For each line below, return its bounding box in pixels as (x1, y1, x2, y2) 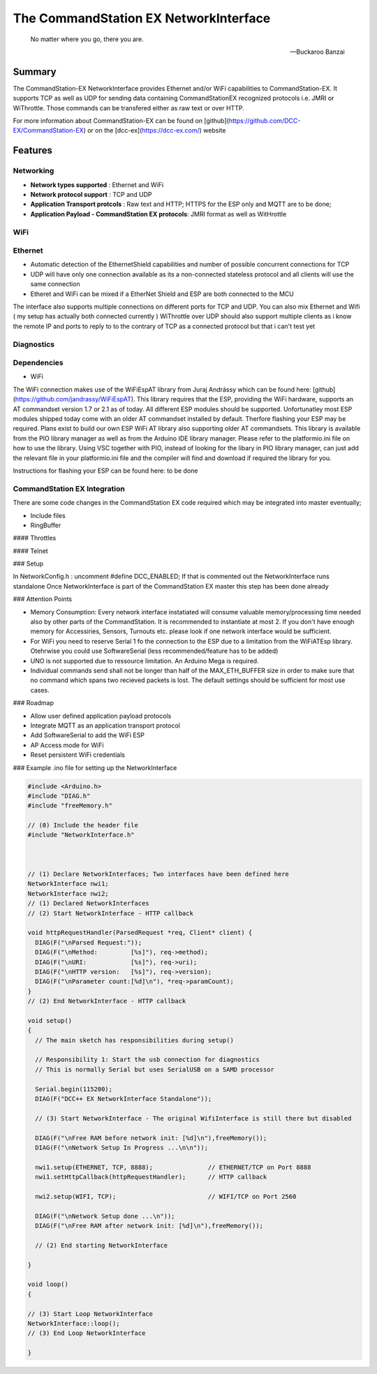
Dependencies (13, 358, 64, 368)
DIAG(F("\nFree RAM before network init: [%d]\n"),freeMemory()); (35, 1134, 267, 1142)
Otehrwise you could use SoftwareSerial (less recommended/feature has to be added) (30, 647, 279, 656)
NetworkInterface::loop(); (27, 1320, 120, 1327)
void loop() (27, 1280, 69, 1288)
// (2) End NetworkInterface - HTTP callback (27, 997, 186, 1005)
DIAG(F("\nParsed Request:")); (35, 938, 142, 946)
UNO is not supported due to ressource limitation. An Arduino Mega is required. (30, 656, 259, 665)
